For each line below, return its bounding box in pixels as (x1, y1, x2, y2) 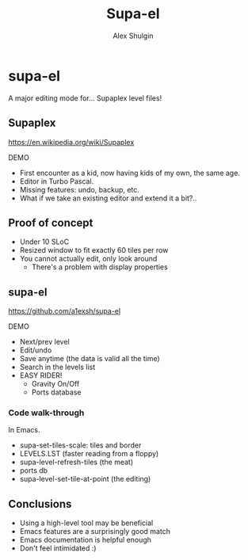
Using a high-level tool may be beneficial (19, 518, 154, 528)
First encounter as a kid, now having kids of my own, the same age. (19, 168, 240, 177)
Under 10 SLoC (19, 237, 70, 246)
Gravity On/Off (31, 379, 80, 389)
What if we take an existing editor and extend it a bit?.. (19, 193, 197, 203)
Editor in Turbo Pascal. (19, 176, 94, 186)
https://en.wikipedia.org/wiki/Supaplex (8, 137, 135, 147)
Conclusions (8, 497, 72, 511)
